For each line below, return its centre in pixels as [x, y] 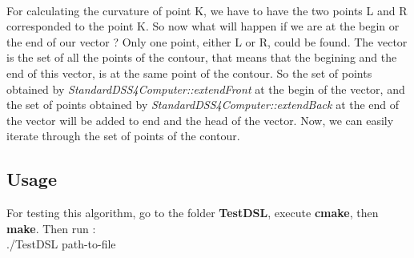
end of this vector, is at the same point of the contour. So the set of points [189, 73]
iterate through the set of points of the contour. [123, 136]
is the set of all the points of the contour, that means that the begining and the [202, 57]
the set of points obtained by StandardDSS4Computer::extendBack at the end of [203, 105]
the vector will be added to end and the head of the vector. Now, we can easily [200, 120]
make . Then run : [51, 228]
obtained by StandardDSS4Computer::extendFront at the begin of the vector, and [206, 89]
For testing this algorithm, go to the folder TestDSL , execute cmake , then [193, 213]
